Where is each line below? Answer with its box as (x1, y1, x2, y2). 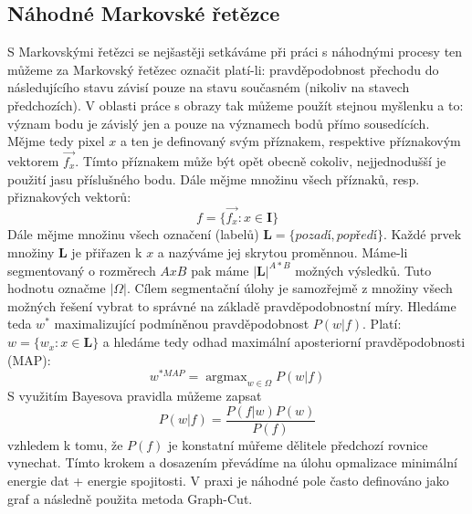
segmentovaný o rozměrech (7, 260, 156, 279)
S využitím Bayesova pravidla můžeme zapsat (7, 386, 262, 405)
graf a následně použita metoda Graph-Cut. (7, 488, 253, 508)
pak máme (191, 260, 249, 279)
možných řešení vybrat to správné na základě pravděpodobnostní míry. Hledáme (7, 296, 456, 315)
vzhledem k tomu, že (7, 435, 123, 454)
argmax (205, 371, 247, 384)
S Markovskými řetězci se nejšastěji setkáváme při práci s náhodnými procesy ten (7, 42, 463, 61)
